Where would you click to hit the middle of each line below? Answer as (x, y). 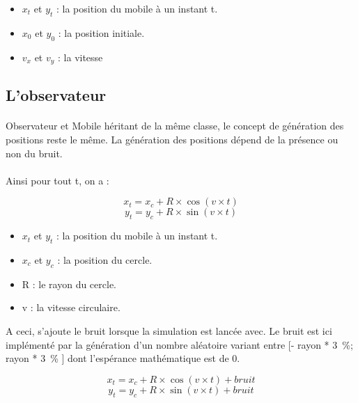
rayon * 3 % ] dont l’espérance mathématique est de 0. (123, 358)
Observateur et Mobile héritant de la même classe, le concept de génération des (175, 126)
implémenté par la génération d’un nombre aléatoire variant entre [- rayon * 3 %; (179, 344)
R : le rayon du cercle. (69, 284)
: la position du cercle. (105, 259)
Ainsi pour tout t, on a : (57, 180)
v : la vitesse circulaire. (71, 307)
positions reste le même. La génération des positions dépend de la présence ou (172, 140)
